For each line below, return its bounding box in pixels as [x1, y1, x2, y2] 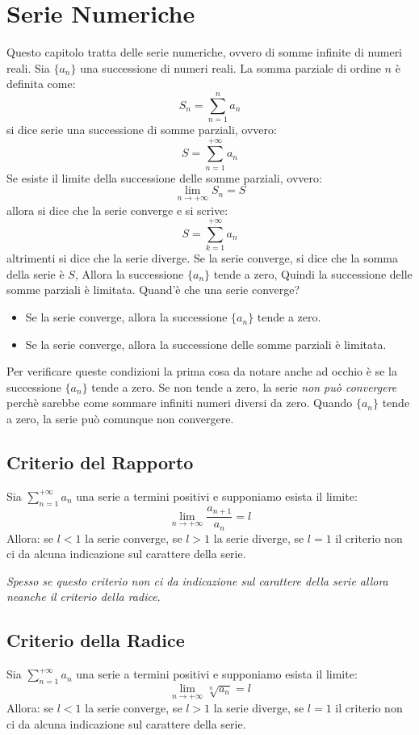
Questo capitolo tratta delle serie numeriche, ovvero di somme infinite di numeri [6, 44, 403, 61]
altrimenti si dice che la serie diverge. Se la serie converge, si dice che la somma [6, 250, 399, 267]
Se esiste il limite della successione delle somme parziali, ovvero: [6, 169, 322, 186]
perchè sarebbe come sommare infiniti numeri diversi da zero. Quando [6, 394, 353, 411]
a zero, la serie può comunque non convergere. [6, 410, 234, 427]
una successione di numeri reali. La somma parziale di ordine [80, 59, 381, 76]
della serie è [6, 265, 65, 282]
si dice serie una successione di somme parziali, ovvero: [6, 121, 277, 138]
